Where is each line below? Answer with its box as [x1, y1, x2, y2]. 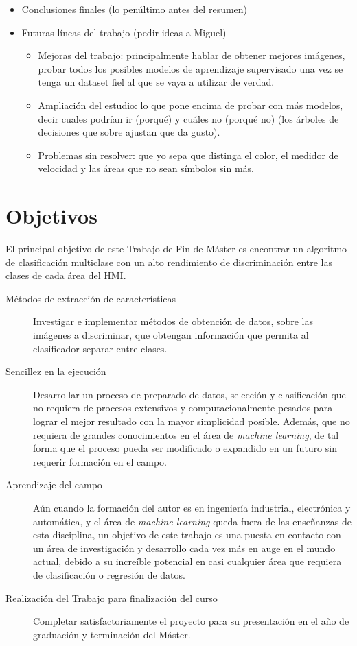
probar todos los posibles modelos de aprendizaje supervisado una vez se [38, 61, 343, 75]
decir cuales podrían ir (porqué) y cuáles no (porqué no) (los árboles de [38, 111, 339, 125]
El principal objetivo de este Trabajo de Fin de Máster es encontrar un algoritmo [5, 241, 347, 256]
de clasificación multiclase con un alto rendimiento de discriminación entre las [5, 254, 333, 269]
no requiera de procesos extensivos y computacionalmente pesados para [33, 400, 333, 415]
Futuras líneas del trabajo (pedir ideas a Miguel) [21, 25, 227, 39]
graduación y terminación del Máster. [33, 627, 191, 641]
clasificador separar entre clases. [33, 341, 168, 355]
